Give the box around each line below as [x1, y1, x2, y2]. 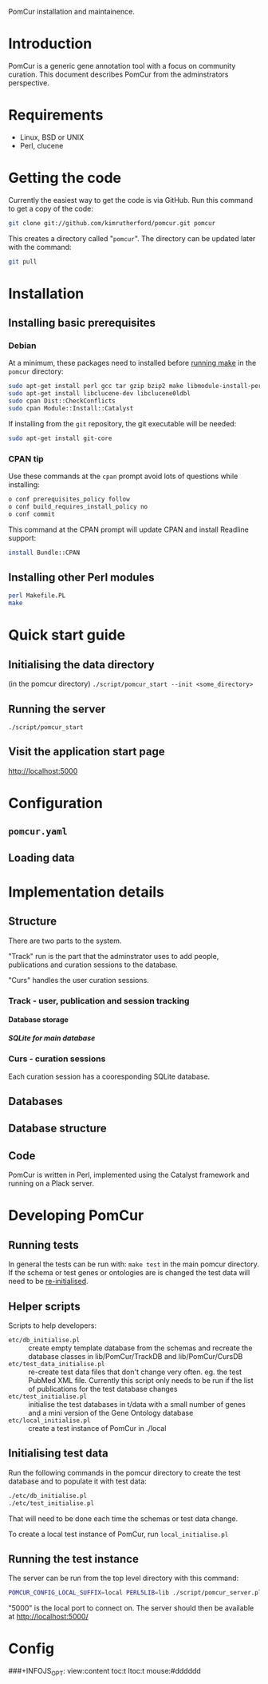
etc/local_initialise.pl [8, 1417, 91, 1424]
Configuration [8, 794, 104, 812]
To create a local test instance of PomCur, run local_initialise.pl [8, 1529, 229, 1539]
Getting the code [8, 169, 122, 187]
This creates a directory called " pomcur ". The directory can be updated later [8, 233, 256, 243]
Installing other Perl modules [8, 571, 155, 584]
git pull [8, 257, 37, 266]
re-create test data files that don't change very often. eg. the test [28, 1367, 242, 1377]
